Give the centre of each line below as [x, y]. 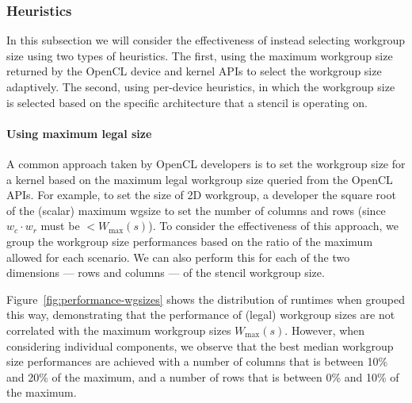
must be [60, 226]
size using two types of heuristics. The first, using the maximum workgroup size [200, 55]
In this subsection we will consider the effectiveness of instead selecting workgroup [206, 40]
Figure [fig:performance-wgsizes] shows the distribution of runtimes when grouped [206, 299]
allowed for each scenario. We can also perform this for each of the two [178, 257]
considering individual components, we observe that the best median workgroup [200, 345]
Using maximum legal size [79, 133]
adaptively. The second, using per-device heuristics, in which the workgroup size [201, 86]
